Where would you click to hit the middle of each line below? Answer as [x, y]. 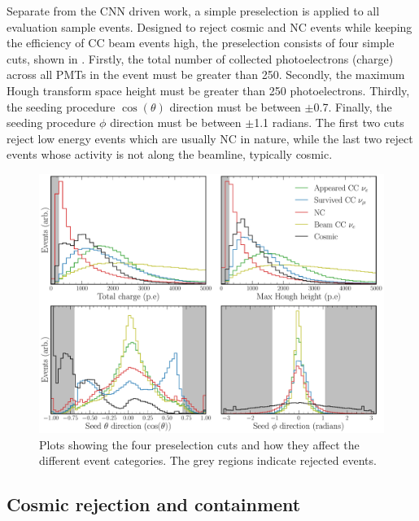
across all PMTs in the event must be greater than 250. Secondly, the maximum [206, 74]
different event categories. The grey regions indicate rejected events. [208, 460]
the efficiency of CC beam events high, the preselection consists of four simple [201, 43]
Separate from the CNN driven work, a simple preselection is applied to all [193, 11]
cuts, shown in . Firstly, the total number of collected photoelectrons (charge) [200, 58]
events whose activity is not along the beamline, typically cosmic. [170, 154]
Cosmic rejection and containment [154, 504]
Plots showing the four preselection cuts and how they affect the [199, 444]
